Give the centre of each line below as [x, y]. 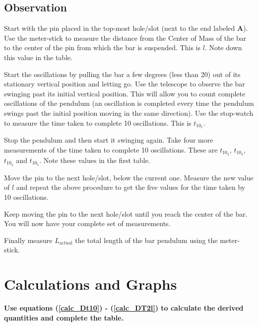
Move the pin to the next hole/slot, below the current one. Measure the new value [129, 177]
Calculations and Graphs [91, 284]
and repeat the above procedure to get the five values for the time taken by [131, 187]
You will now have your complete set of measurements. [87, 223]
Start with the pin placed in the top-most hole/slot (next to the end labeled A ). [126, 28]
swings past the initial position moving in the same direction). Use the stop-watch [129, 113]
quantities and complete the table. [64, 317]
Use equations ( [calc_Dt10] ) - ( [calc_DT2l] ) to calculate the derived [124, 308]
